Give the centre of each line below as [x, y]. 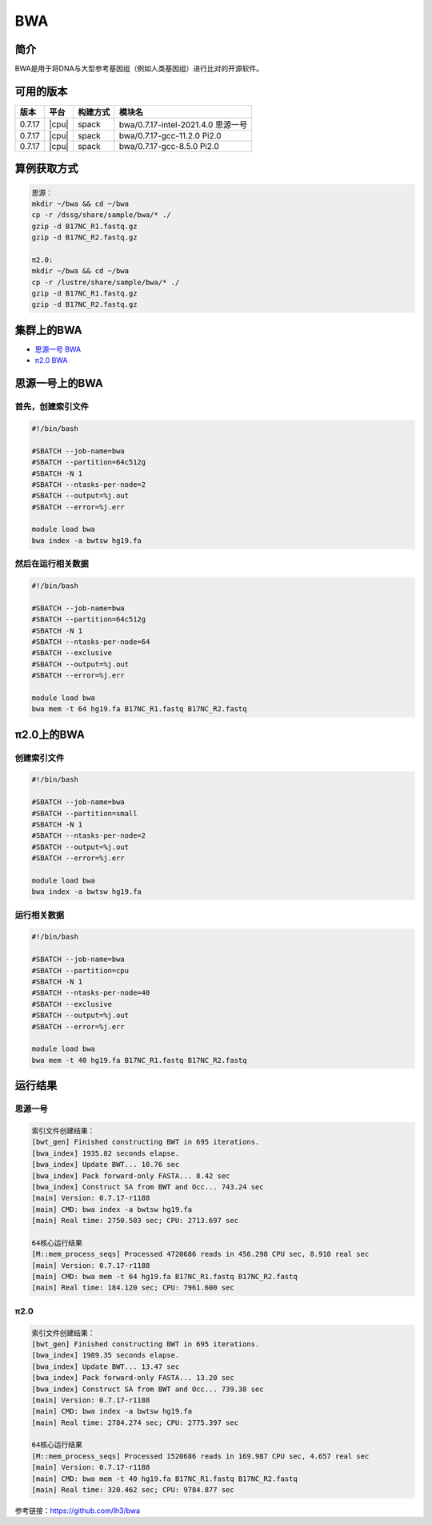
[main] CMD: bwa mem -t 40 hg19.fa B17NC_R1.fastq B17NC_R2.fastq [164, 1479]
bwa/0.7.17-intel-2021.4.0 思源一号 [183, 124]
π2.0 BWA [51, 360]
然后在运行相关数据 [52, 564]
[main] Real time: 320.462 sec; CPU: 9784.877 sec [133, 1490]
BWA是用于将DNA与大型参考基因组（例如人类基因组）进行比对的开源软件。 [139, 69]
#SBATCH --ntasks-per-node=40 [91, 993]
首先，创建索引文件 [52, 407]
